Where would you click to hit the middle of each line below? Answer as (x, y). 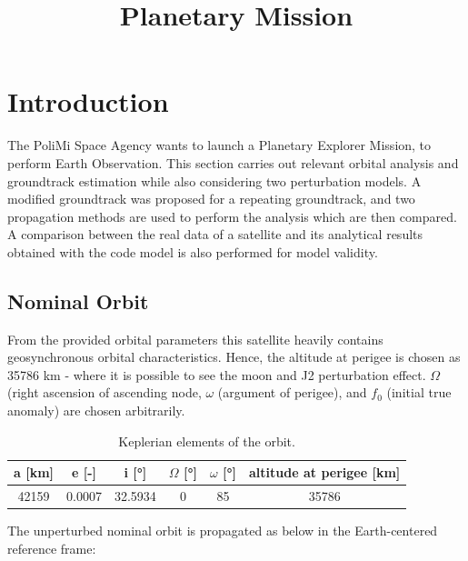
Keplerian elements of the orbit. (207, 441)
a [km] (34, 472)
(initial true (419, 392)
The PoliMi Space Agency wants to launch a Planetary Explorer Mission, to (219, 145)
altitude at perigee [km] (325, 472)
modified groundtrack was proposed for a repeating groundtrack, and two (211, 199)
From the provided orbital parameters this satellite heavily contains (195, 339)
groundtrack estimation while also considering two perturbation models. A (214, 180)
